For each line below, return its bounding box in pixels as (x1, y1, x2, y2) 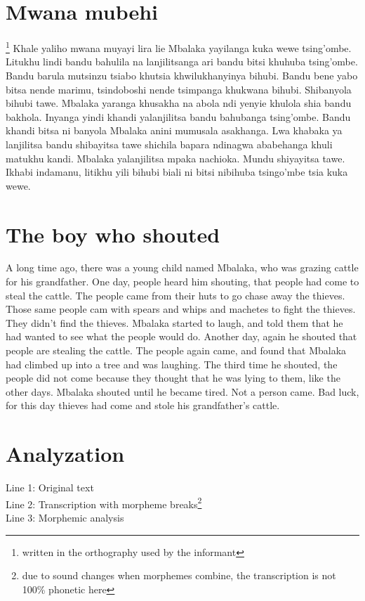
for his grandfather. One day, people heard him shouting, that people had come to (6, 274, 359, 289)
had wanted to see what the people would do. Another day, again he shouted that (6, 329, 357, 344)
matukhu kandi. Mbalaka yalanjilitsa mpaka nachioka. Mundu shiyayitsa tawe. (6, 150, 345, 165)
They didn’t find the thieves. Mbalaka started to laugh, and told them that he (6, 315, 343, 330)
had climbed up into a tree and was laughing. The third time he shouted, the (6, 356, 338, 371)
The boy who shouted (6, 219, 220, 248)
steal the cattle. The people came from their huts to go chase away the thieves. (6, 287, 345, 302)
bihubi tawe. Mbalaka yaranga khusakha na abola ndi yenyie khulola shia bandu (6, 96, 352, 110)
